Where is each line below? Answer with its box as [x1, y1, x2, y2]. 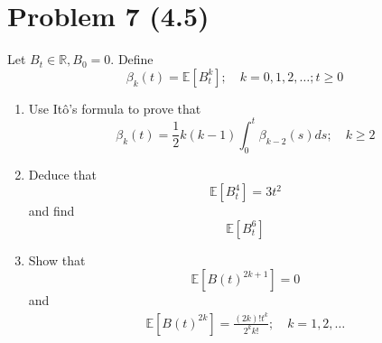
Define [117, 50, 154, 69]
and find [28, 201, 75, 220]
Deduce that [28, 164, 98, 183]
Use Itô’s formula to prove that [28, 98, 201, 117]
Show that [28, 250, 86, 269]
